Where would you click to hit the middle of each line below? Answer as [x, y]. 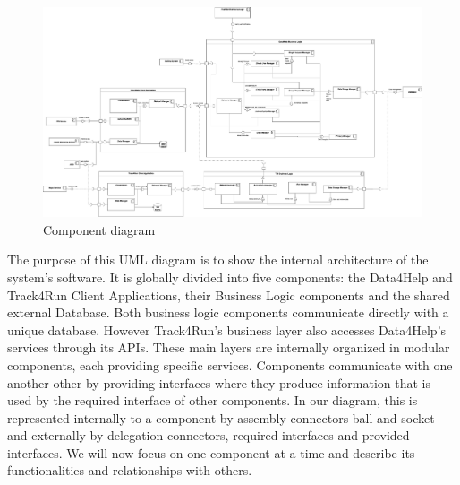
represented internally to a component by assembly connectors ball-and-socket [221, 417]
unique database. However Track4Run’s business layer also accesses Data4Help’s [227, 329]
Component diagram [99, 229]
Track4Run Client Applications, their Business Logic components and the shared [229, 294]
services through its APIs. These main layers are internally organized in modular [229, 347]
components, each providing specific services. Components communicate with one [230, 364]
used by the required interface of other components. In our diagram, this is [213, 400]
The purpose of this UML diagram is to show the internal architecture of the [218, 260]
